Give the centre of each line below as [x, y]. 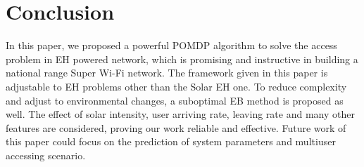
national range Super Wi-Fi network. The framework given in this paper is [167, 73]
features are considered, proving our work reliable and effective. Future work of [176, 127]
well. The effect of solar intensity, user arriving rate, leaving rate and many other [180, 114]
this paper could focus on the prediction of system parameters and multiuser [171, 141]
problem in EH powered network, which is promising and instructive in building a [182, 59]
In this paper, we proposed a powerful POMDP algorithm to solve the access [171, 45]
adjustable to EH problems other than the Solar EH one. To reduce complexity [176, 86]
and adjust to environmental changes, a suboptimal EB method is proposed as [175, 100]
